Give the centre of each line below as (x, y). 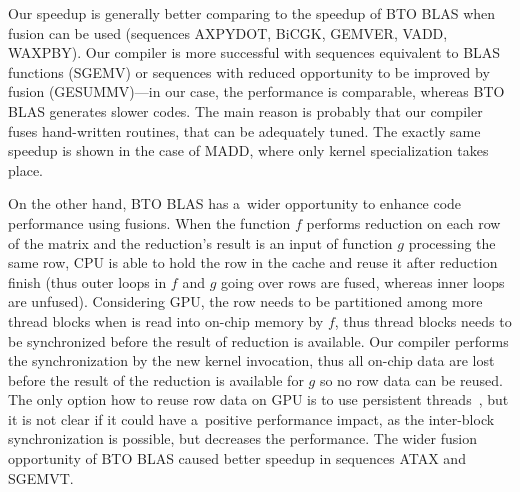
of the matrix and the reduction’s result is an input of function (200, 242)
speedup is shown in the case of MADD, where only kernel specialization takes (248, 150)
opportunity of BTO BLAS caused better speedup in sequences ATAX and (237, 458)
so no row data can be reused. (411, 379)
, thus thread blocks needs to (423, 320)
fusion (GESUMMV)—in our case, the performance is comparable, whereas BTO (256, 91)
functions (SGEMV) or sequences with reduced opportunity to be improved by (249, 71)
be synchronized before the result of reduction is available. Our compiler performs (258, 340)
